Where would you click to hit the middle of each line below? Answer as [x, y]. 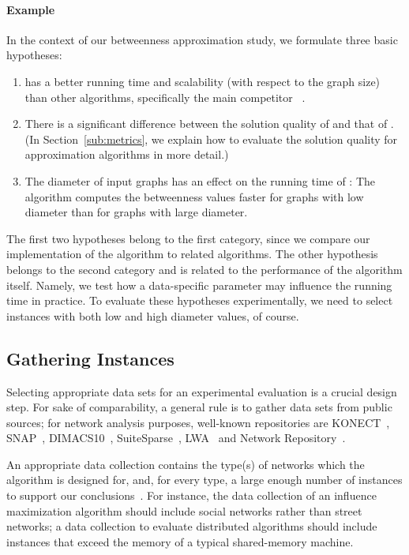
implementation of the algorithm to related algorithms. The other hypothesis [192, 254]
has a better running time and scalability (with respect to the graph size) [203, 81]
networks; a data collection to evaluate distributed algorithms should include [192, 526]
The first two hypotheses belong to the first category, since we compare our [188, 238]
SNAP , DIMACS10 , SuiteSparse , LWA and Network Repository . [176, 438]
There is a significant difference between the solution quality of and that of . [209, 124]
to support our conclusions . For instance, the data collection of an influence [191, 495]
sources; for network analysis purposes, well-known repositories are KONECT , [198, 422]
